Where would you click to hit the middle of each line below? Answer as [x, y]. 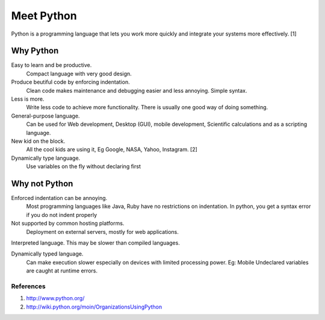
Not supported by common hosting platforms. [68, 224]
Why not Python [42, 184]
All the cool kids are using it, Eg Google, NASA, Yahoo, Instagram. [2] [112, 149]
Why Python [35, 51]
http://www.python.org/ [55, 298]
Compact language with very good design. [79, 74]
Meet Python [44, 16]
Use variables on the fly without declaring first [83, 166]
